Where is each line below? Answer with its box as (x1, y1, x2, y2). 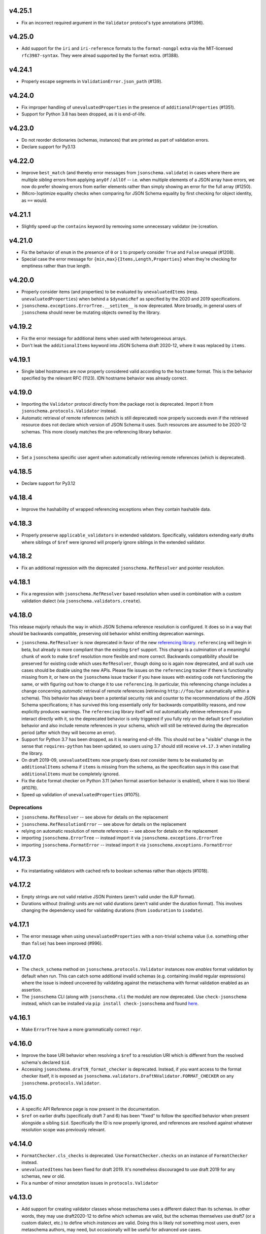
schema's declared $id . (21, 1059, 71, 1065)
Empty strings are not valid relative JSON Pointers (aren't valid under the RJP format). (21, 893, 196, 899)
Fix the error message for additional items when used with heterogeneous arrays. (21, 336, 187, 342)
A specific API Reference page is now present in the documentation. (21, 1106, 160, 1112)
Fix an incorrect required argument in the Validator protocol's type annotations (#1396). (21, 20, 204, 26)
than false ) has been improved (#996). (21, 940, 103, 946)
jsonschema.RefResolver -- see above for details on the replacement (21, 814, 168, 820)
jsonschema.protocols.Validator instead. (21, 408, 117, 414)
